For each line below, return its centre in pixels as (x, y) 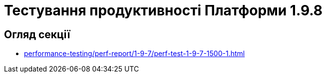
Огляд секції (37, 34)
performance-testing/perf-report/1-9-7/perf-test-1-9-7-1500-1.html (135, 54)
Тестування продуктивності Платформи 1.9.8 (163, 10)
